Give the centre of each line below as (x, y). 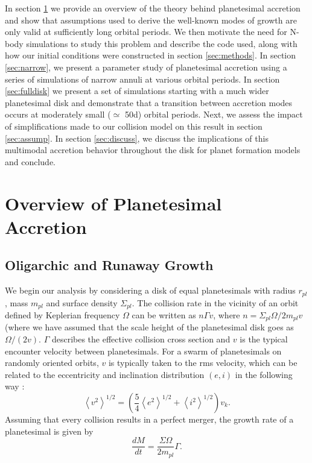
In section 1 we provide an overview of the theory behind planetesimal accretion (153, 8)
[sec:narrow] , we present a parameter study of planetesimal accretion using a (146, 67)
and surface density (82, 302)
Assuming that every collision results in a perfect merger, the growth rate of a (149, 419)
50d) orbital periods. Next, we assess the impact (214, 114)
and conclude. (30, 161)
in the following (264, 374)
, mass (17, 302)
